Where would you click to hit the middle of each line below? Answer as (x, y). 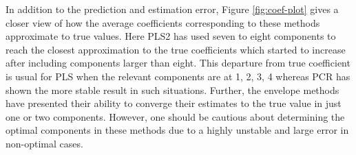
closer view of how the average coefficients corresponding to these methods (163, 22)
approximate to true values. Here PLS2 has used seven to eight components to (171, 36)
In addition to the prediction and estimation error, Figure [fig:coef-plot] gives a (172, 9)
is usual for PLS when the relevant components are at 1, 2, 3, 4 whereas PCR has (178, 76)
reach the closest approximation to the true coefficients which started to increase (176, 49)
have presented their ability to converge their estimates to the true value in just (174, 103)
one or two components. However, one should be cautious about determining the (175, 116)
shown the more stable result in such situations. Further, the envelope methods (172, 90)
